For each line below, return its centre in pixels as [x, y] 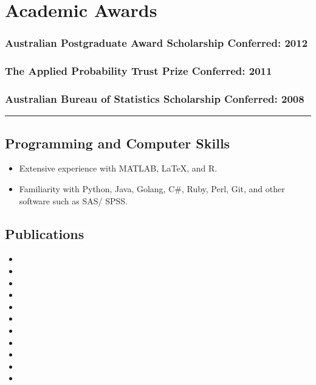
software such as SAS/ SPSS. [73, 200]
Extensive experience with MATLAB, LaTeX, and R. [118, 168]
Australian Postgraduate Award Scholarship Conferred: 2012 [156, 43]
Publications [45, 233]
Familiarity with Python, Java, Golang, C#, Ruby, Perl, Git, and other [152, 189]
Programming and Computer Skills [118, 143]
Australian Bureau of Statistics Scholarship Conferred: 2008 [155, 98]
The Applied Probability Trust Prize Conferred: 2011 [139, 71]
